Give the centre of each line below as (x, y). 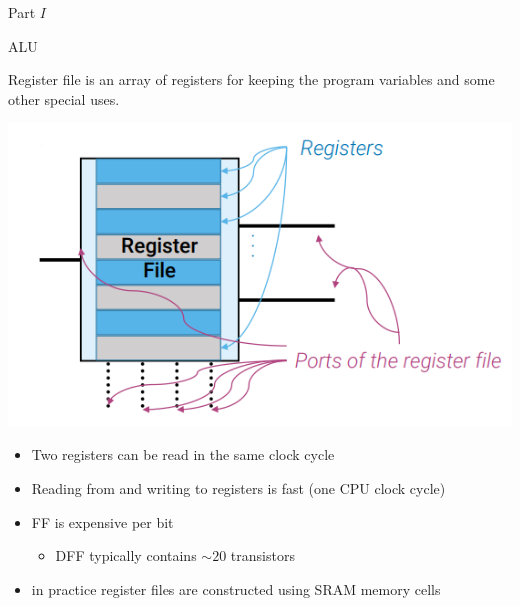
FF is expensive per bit (102, 521)
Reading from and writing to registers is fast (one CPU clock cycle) (238, 488)
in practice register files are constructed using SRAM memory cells (236, 588)
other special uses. (64, 98)
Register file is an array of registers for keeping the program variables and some (251, 79)
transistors (262, 555)
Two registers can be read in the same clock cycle (183, 454)
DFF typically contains (126, 555)
